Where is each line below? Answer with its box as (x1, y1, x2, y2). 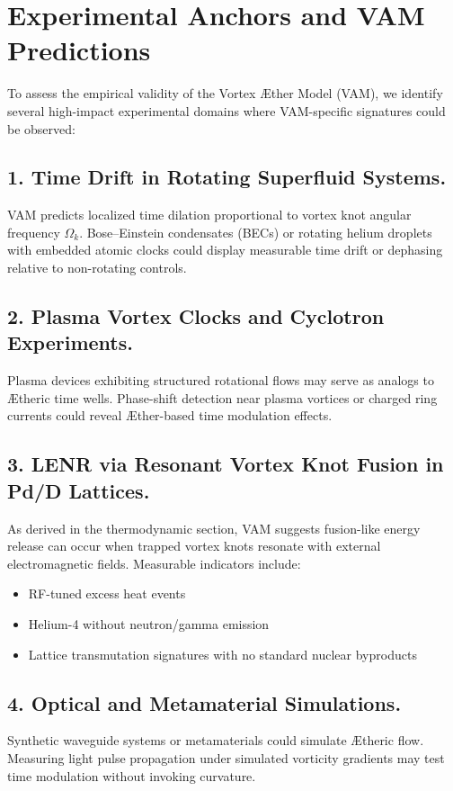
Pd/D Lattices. (7, 476, 150, 504)
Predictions (7, 31, 151, 68)
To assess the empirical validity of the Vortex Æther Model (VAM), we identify (7, 84, 443, 103)
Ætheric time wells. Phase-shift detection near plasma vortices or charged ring (7, 388, 438, 407)
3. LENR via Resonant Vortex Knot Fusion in (7, 450, 444, 478)
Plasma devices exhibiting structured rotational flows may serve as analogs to (7, 371, 434, 390)
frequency (7, 222, 60, 241)
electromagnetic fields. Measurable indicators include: (7, 553, 301, 572)
